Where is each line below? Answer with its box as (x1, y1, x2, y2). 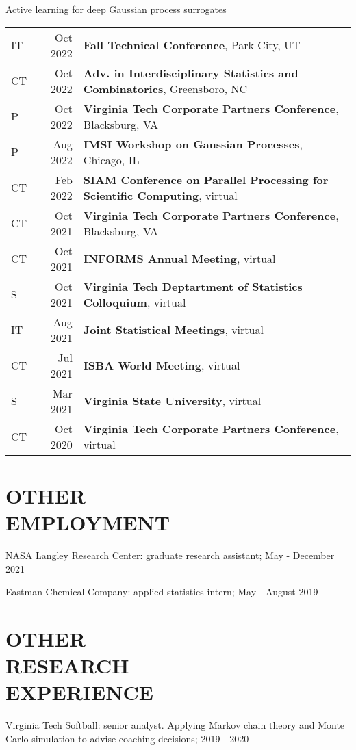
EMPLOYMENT (5, 508, 170, 536)
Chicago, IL (83, 151, 140, 168)
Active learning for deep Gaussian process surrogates (5, 2, 227, 16)
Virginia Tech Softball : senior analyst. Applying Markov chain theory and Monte (5, 718, 345, 732)
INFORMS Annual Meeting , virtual (83, 250, 276, 267)
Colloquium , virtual (83, 294, 186, 310)
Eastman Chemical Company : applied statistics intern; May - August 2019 (5, 584, 318, 599)
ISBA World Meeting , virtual (83, 357, 240, 374)
